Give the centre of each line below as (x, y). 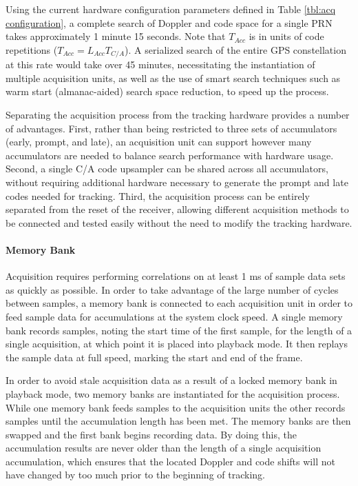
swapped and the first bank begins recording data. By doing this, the (151, 434)
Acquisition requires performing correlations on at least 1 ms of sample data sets (176, 276)
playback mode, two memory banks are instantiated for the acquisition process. (173, 393)
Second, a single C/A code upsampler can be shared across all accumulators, (167, 169)
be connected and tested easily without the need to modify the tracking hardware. (179, 222)
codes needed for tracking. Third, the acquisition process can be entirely (158, 195)
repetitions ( (32, 49)
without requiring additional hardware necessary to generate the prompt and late (177, 182)
